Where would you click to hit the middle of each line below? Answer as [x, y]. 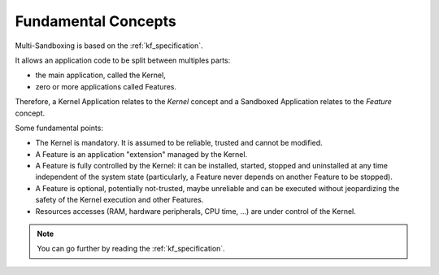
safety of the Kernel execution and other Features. [120, 200]
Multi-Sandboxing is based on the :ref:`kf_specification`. [109, 46]
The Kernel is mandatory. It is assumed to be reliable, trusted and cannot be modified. [179, 143]
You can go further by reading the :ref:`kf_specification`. [131, 249]
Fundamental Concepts [96, 21]
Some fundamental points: [59, 128]
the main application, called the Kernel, [100, 75]
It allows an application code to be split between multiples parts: [123, 60]
